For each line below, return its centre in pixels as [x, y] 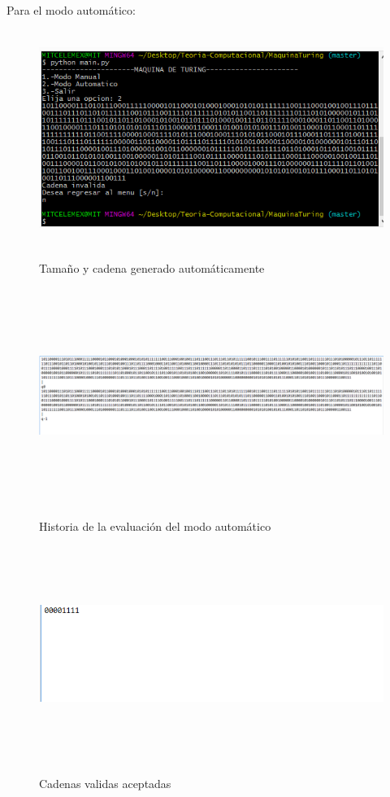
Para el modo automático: [71, 10]
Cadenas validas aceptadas [105, 784]
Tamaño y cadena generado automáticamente [152, 267]
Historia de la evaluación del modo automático [155, 525]
